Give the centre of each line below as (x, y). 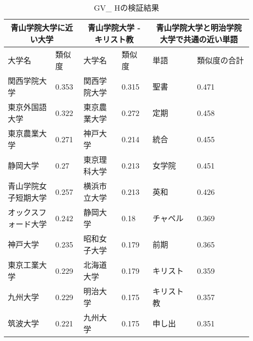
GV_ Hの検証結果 (126, 8)
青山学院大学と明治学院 (199, 28)
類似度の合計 (220, 60)
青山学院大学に (38, 28)
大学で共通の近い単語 (199, 39)
